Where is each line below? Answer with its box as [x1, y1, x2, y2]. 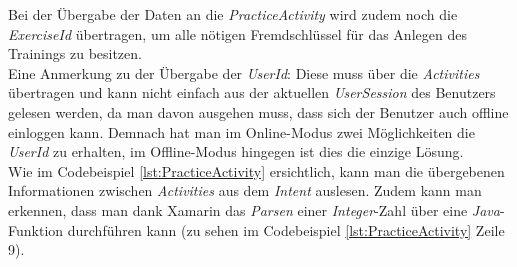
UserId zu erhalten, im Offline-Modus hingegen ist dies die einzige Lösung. [8, 141, 464, 162]
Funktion [8, 219, 64, 240]
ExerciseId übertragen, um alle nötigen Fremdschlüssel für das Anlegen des [8, 23, 467, 44]
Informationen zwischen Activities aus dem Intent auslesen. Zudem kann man [8, 180, 482, 201]
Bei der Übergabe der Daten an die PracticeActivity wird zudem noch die [8, 4, 458, 24]
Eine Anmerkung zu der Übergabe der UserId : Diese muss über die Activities [8, 62, 480, 83]
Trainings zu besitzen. [8, 43, 142, 64]
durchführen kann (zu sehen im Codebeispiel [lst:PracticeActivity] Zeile [67, 219, 505, 240]
